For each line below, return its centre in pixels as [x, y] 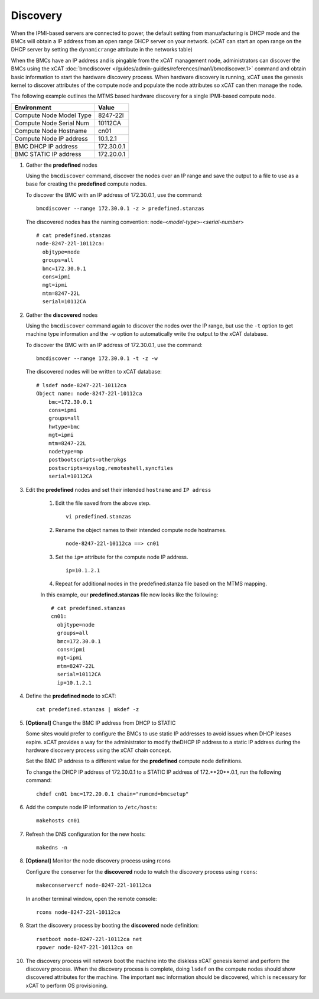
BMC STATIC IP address [48, 154]
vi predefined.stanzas [99, 517]
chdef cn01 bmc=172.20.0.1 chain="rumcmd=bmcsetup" [113, 794]
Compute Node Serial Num [52, 123]
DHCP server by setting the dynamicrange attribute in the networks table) [102, 50]
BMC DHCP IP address [46, 146]
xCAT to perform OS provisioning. [67, 985]
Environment [33, 108]
